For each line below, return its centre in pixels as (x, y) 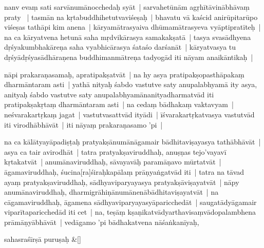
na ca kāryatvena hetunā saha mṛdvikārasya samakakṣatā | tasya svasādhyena (128, 37)
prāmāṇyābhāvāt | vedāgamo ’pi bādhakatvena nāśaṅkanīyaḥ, (102, 222)
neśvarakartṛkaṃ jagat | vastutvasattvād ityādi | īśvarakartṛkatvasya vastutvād (129, 114)
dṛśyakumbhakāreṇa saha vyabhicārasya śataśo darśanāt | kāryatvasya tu (120, 47)
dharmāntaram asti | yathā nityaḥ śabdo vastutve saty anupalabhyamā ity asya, (131, 84)
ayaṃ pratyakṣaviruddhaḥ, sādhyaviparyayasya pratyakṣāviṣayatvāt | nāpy (122, 182)
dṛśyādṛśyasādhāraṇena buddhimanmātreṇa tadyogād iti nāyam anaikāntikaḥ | (129, 57)
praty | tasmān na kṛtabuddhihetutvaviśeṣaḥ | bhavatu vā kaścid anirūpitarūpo (131, 17)
